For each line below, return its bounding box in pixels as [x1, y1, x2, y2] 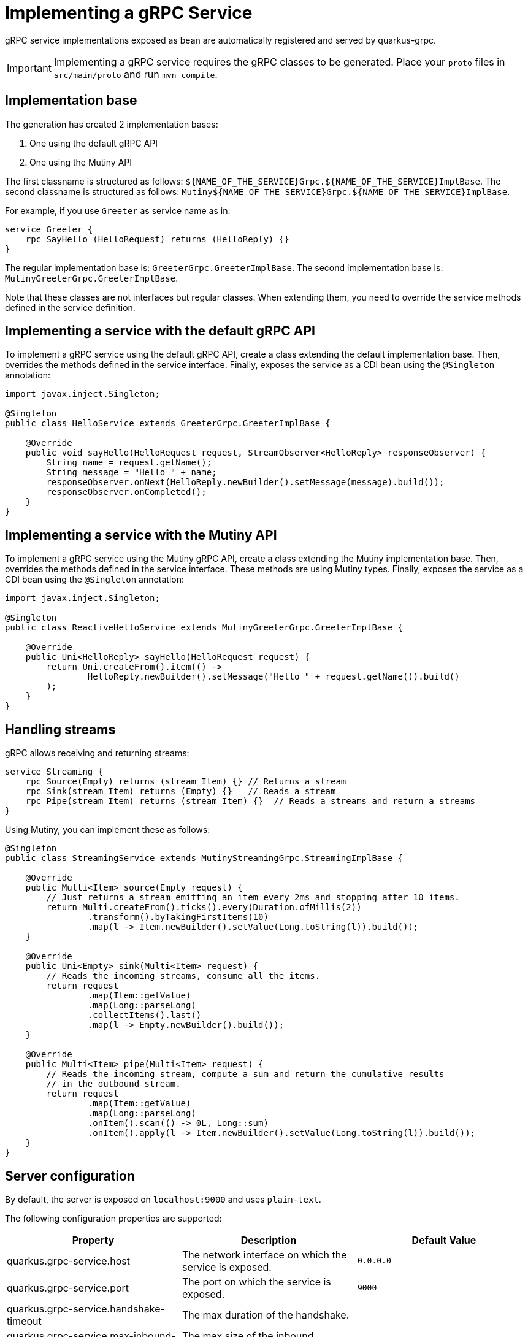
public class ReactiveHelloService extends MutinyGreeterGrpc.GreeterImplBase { [5, 623, 404, 633]
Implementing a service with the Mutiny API [5, 527, 277, 543]
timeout [7, 1314, 42, 1327]
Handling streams [5, 721, 116, 737]
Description [240, 1233, 297, 1246]
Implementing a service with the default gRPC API [5, 323, 315, 339]
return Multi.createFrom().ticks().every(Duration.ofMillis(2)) [46, 902, 362, 913]
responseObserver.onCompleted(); [46, 487, 207, 497]
